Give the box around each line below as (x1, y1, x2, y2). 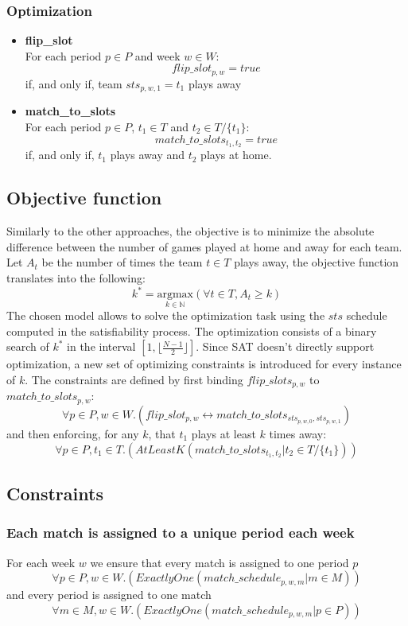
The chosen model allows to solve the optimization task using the (6, 307, 325, 324)
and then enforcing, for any (6, 425, 139, 441)
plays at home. (200, 146, 272, 163)
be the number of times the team (41, 254, 203, 270)
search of (6, 338, 49, 355)
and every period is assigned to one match (6, 586, 212, 603)
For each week (6, 554, 76, 570)
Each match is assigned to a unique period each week (6, 523, 355, 542)
